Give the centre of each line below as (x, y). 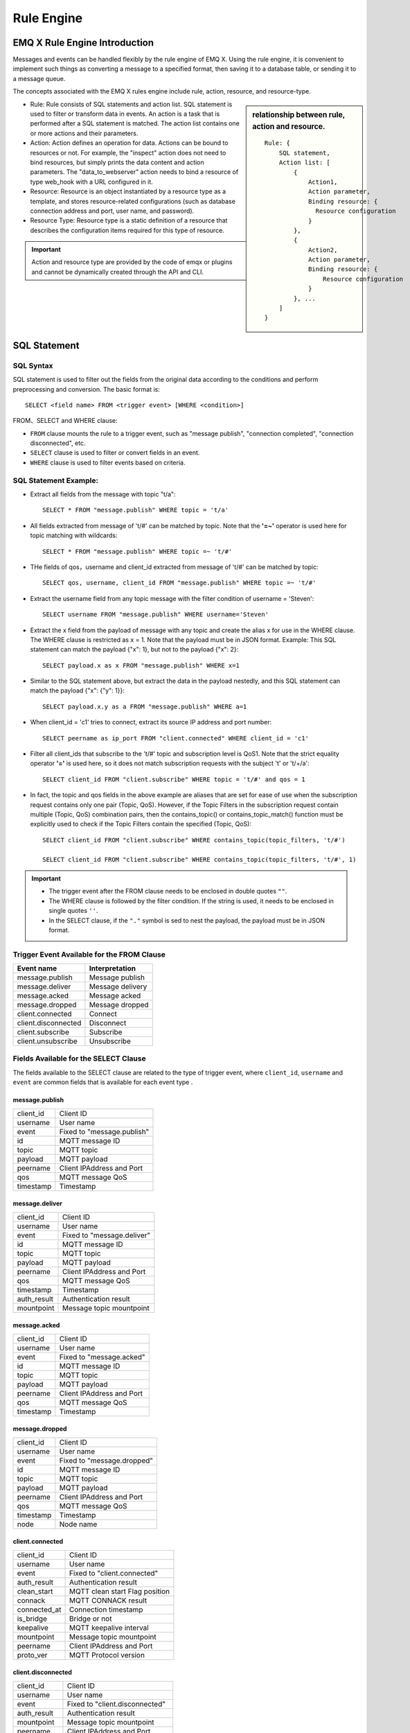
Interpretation (113, 968)
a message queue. (39, 78)
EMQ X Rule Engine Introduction (83, 43)
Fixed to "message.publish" (104, 1131)
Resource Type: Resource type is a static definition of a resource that (129, 220)
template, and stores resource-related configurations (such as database (133, 201)
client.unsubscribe (47, 1041)
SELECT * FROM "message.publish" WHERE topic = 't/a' (135, 510)
